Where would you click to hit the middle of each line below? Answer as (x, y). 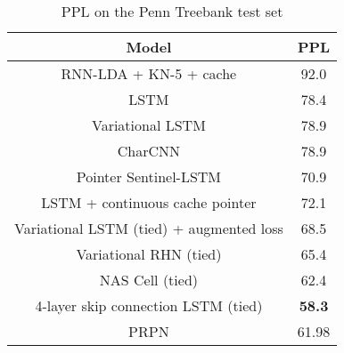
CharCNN (149, 151)
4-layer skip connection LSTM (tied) (149, 305)
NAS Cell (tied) (149, 280)
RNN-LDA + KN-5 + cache (149, 73)
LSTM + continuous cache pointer (149, 202)
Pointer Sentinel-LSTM (149, 176)
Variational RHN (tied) (149, 254)
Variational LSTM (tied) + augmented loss (149, 228)
